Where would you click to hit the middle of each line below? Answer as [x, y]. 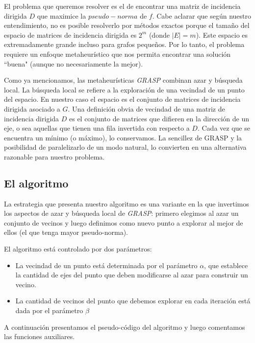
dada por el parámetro [49, 310]
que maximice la [62, 15]
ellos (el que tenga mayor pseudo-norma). [66, 232]
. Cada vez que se [224, 128]
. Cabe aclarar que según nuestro [202, 15]
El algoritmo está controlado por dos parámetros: [78, 249]
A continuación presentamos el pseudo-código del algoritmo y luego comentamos [125, 327]
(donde [159, 34]
